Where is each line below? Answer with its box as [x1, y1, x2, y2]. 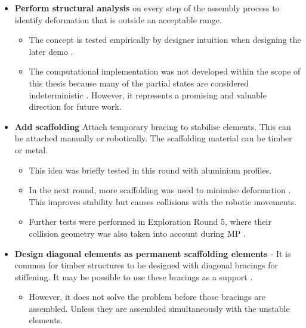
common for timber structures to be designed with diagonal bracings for [14, 259, 278, 271]
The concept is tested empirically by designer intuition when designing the [29, 33, 301, 46]
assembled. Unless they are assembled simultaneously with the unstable [29, 302, 290, 314]
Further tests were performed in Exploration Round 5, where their [29, 215, 271, 228]
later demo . [29, 45, 73, 57]
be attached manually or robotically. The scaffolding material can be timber [14, 132, 292, 144]
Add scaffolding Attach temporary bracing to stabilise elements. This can [14, 120, 291, 132]
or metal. [14, 143, 48, 156]
